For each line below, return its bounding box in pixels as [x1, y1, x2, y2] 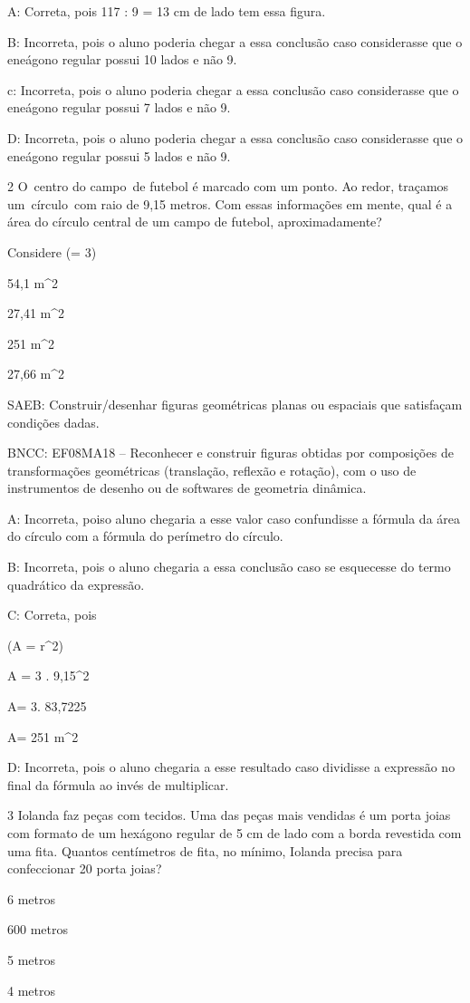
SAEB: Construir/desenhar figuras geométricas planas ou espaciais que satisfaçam [7, 394, 463, 413]
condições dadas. [7, 412, 100, 431]
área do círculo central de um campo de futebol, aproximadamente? [7, 212, 382, 231]
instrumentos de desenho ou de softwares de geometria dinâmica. [7, 478, 367, 497]
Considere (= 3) [7, 242, 97, 261]
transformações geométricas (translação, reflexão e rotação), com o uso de [7, 460, 417, 479]
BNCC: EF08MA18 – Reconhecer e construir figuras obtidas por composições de [7, 443, 454, 462]
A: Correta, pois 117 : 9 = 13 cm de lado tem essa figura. [7, 2, 326, 20]
